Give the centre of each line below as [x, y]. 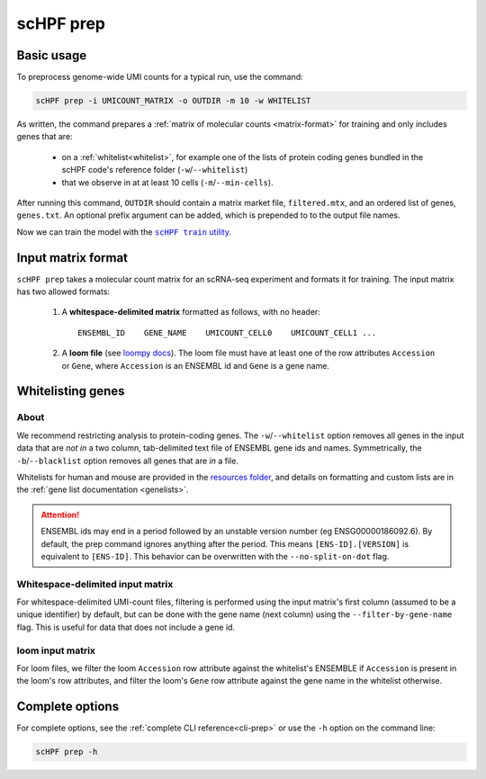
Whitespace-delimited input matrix [95, 584]
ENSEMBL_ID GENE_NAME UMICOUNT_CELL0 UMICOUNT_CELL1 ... [227, 332]
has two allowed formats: [63, 291]
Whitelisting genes [71, 391]
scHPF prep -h [67, 752]
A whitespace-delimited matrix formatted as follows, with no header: [191, 312]
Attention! [60, 515]
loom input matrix [56, 650]
